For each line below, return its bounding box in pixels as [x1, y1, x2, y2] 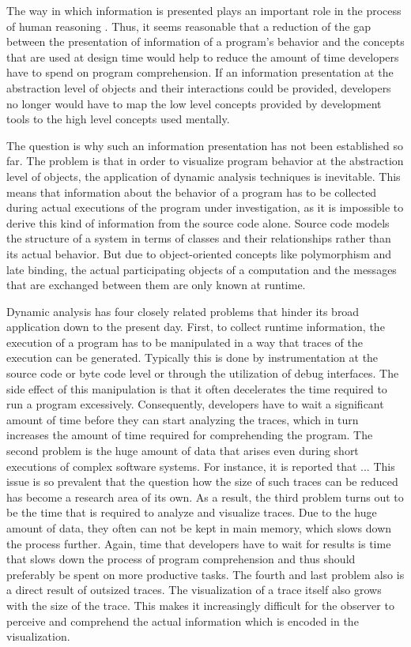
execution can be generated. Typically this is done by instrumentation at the [6, 349, 379, 366]
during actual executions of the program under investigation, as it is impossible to [6, 199, 404, 216]
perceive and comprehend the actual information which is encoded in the [6, 612, 359, 629]
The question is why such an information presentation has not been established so [6, 137, 403, 153]
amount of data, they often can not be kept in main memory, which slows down [6, 520, 392, 536]
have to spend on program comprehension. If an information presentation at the [6, 64, 394, 81]
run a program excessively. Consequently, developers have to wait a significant [6, 396, 384, 412]
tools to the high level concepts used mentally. [6, 111, 230, 127]
